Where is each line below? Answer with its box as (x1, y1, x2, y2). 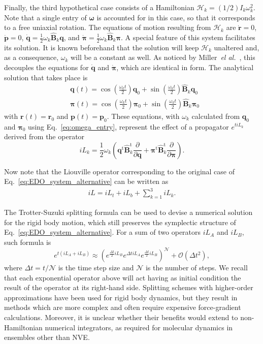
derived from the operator (4, 131, 85, 142)
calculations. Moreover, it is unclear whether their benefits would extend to (4, 312, 238, 323)
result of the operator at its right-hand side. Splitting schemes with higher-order (4, 282, 253, 293)
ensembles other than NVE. (4, 332, 90, 342)
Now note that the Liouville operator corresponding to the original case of (4, 166, 235, 176)
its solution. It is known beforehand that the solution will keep (4, 42, 199, 52)
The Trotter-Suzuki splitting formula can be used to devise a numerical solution (4, 207, 253, 217)
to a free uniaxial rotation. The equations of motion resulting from (4, 22, 211, 33)
